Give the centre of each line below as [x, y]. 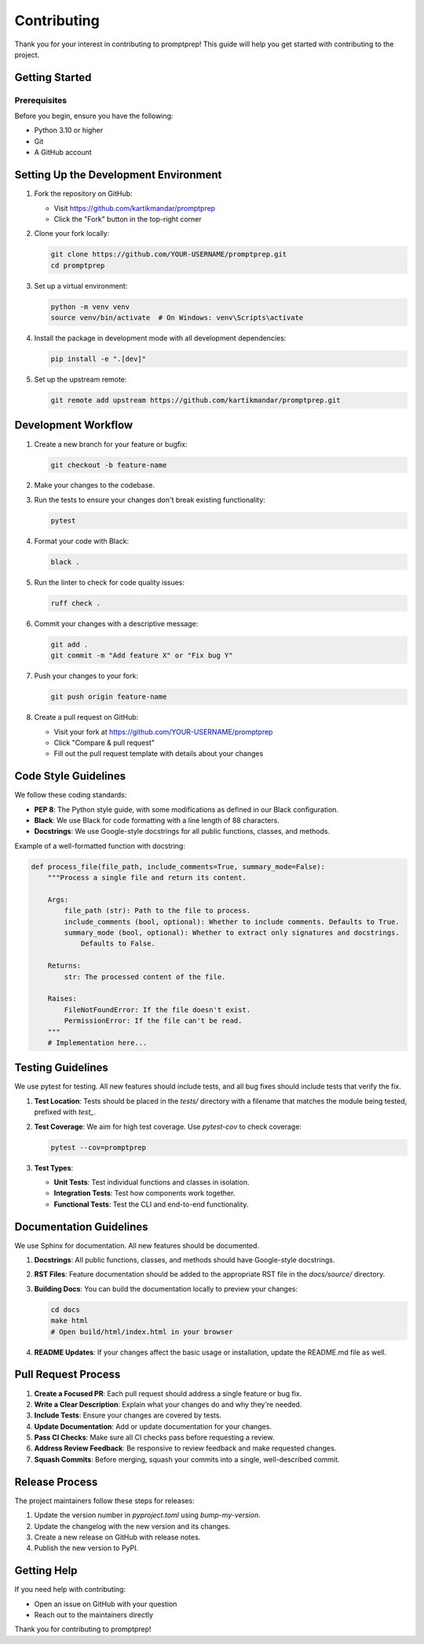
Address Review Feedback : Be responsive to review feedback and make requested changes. [185, 1448]
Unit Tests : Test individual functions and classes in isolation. [152, 1182]
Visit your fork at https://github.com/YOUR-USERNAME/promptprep [163, 732]
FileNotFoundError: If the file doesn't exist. [157, 1010]
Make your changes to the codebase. [94, 485]
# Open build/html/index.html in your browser [142, 1332]
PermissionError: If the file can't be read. [153, 1021]
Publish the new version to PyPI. [86, 1548]
